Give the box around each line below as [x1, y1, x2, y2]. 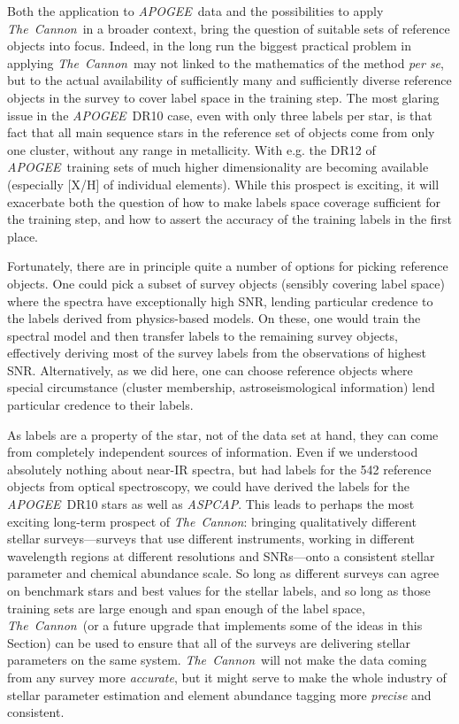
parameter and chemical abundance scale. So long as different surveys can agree [7, 564, 440, 582]
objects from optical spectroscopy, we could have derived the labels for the [7, 477, 410, 496]
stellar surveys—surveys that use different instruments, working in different [7, 529, 415, 548]
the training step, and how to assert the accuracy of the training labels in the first [7, 210, 453, 228]
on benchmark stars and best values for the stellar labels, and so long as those [7, 582, 431, 599]
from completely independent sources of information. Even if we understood [7, 443, 418, 461]
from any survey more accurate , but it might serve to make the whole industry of [7, 667, 447, 686]
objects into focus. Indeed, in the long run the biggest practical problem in [7, 36, 411, 55]
